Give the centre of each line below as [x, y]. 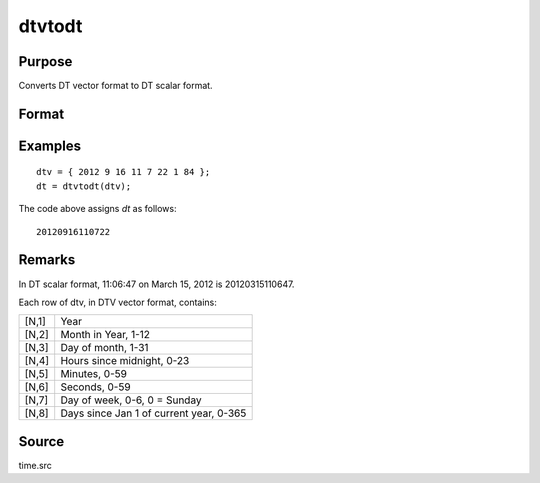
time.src [35, 465]
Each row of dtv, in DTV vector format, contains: [117, 302]
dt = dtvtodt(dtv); [84, 186]
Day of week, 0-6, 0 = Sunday [131, 400]
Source [41, 441]
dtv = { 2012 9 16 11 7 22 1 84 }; [123, 172]
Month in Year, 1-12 [105, 335]
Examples [50, 145]
